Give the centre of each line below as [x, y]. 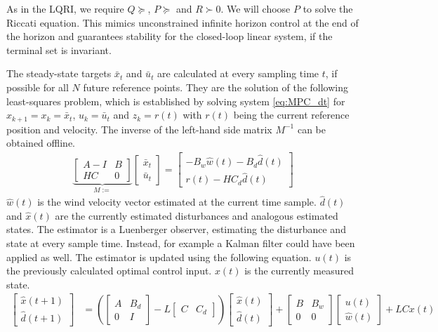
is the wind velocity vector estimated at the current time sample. [177, 202]
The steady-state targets [59, 73]
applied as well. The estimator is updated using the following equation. [159, 257]
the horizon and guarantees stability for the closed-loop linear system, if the [170, 36]
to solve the [328, 8]
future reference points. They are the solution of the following [216, 87]
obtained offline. [41, 143]
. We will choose [255, 8]
